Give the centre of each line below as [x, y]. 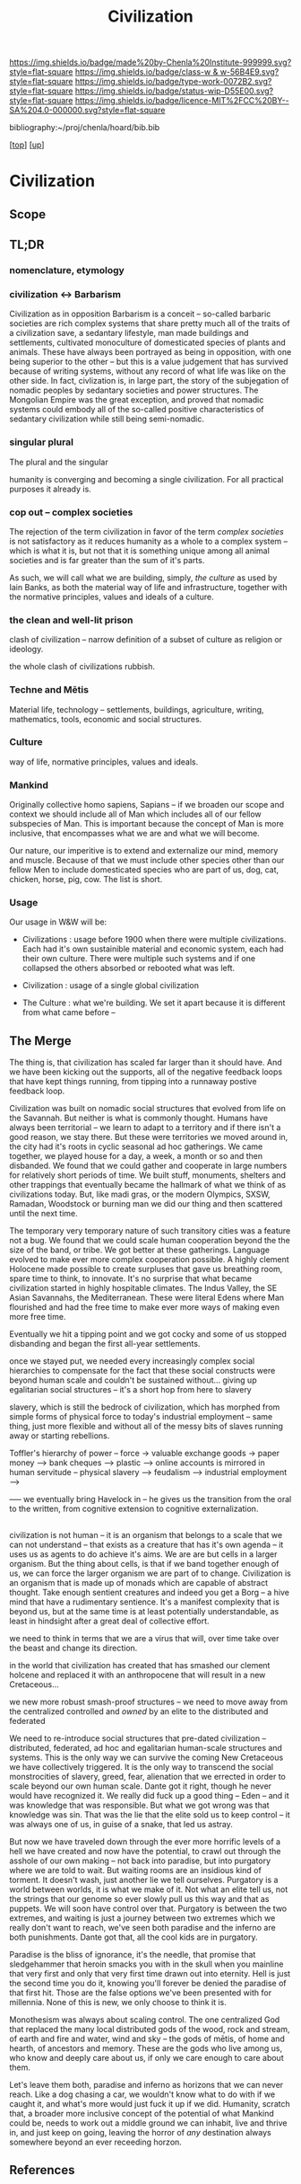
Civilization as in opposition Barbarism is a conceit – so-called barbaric [140, 314]
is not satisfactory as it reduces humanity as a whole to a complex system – [149, 541]
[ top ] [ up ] [27, 145]
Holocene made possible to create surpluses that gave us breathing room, [146, 1269]
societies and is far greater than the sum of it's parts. [107, 560]
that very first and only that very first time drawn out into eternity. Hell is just [150, 1973]
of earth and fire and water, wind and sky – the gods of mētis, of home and [147, 2038]
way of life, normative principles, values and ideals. [104, 762]
